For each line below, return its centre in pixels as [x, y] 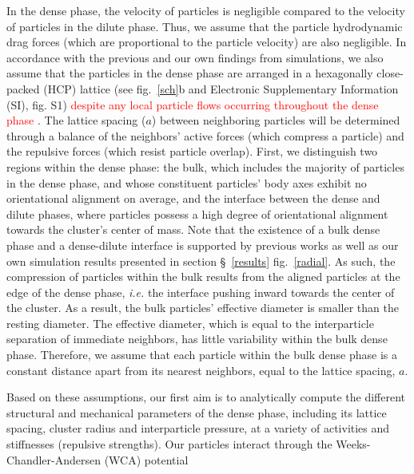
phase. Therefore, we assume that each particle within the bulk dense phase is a [202, 355]
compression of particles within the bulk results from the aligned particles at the [203, 276]
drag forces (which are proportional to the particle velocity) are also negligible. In [207, 42]
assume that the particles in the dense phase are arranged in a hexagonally [190, 73]
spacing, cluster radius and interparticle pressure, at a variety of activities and [198, 428]
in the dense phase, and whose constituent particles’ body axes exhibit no [187, 182]
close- [390, 73]
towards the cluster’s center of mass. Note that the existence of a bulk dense [193, 229]
